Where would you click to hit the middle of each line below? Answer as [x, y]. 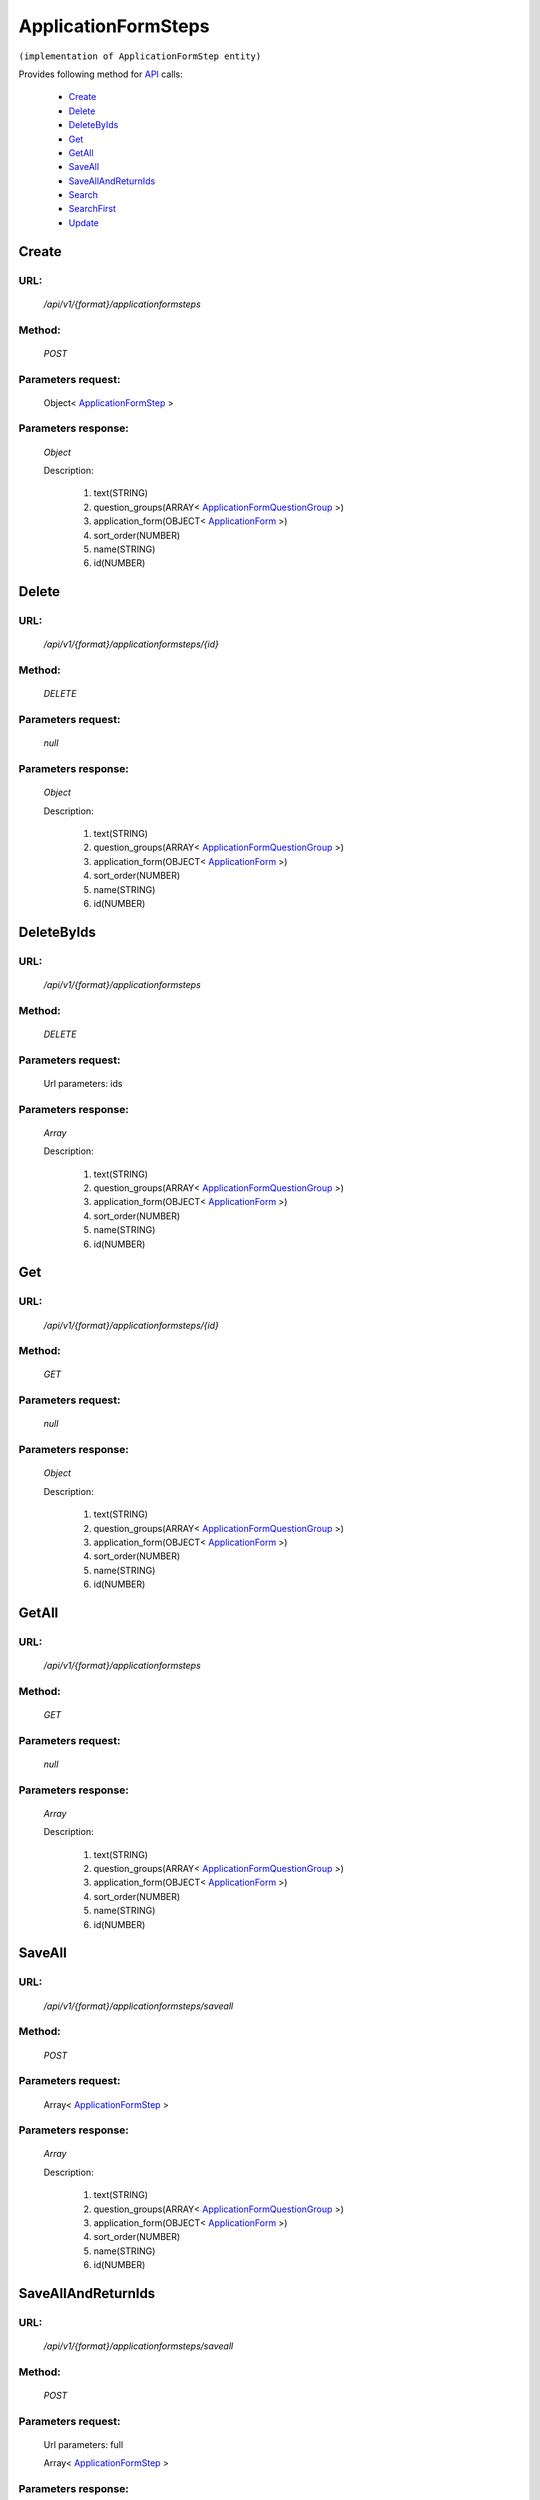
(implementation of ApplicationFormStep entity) [140, 56]
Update [84, 222]
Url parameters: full [83, 2445]
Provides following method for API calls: [101, 74]
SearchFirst [92, 209]
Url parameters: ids [83, 1083]
